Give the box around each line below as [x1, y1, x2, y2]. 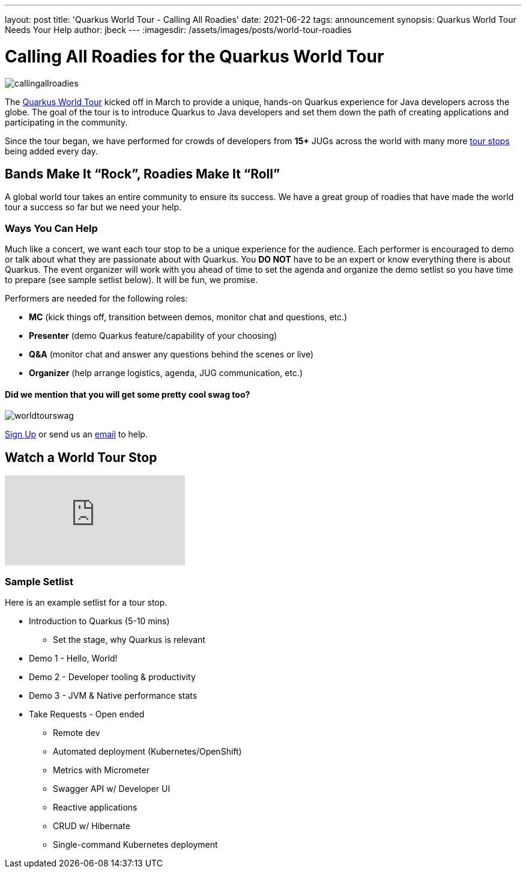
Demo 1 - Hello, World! [29, 652, 118, 663]
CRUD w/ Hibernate [53, 820, 130, 831]
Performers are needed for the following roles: [5, 293, 188, 304]
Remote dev [53, 727, 100, 738]
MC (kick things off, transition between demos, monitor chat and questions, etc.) [29, 312, 348, 323]
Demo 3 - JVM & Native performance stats [29, 690, 198, 701]
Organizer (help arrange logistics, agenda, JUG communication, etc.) [29, 368, 303, 379]
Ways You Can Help [5, 222, 98, 234]
